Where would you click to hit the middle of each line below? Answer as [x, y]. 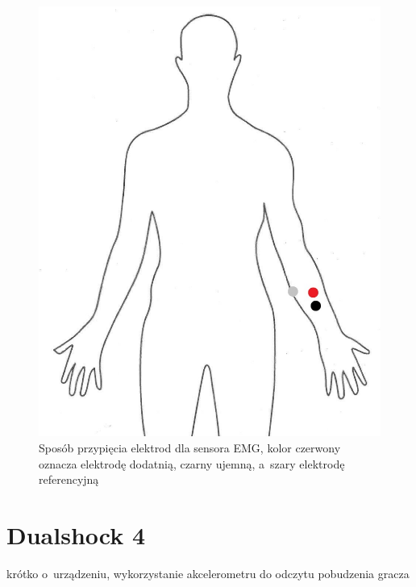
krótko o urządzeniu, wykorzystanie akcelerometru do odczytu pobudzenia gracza [208, 573]
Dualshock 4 [76, 534]
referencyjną [69, 479]
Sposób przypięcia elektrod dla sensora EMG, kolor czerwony [190, 447]
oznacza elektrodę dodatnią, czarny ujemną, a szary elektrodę [192, 463]
